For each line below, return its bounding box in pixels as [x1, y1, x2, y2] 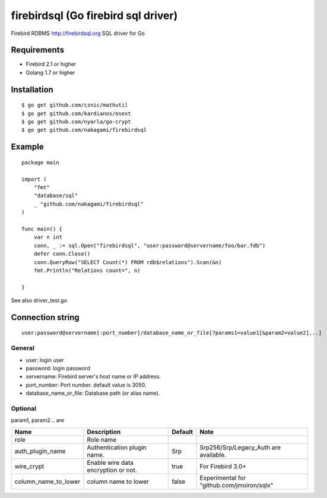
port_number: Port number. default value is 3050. [26, 381, 147, 388]
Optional [11, 404, 37, 413]
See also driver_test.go [11, 297, 68, 304]
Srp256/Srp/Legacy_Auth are [199, 443, 281, 451]
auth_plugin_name [14, 447, 66, 455]
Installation [11, 84, 53, 94]
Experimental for [199, 474, 246, 482]
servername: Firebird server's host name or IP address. [26, 373, 161, 380]
